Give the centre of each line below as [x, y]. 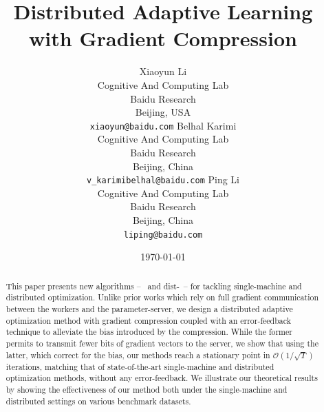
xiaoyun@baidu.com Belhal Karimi [163, 125]
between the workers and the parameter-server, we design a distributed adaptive [149, 308]
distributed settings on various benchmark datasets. [98, 401]
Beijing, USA [163, 112]
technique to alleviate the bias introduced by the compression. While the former [149, 332]
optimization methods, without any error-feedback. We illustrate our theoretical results [162, 378]
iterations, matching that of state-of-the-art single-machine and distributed [140, 366]
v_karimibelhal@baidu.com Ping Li [163, 179]
